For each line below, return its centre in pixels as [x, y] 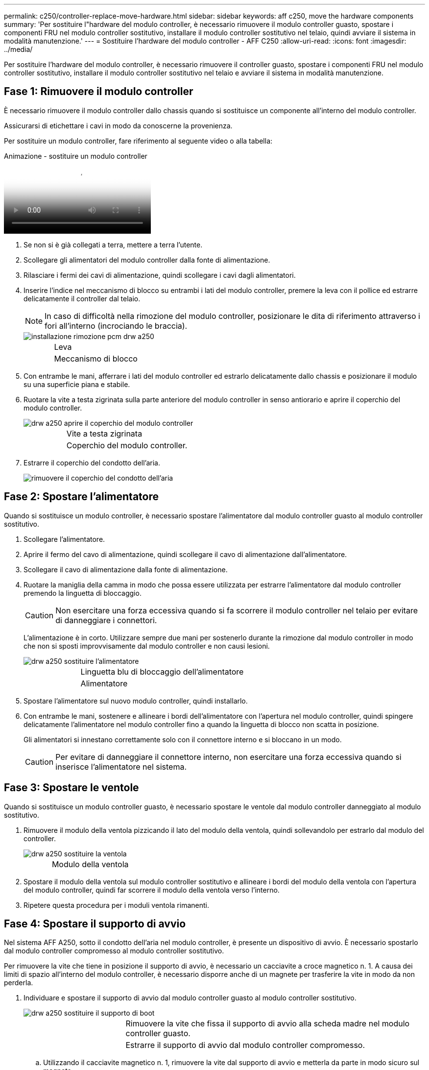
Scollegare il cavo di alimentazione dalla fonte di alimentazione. [126, 569]
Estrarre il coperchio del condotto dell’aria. [92, 462]
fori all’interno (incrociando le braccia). [116, 326]
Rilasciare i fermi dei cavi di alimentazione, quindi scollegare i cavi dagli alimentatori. [160, 275]
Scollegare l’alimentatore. [64, 539]
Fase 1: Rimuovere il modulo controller [99, 92]
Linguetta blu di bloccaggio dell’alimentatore [162, 671]
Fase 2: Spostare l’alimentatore [82, 497]
